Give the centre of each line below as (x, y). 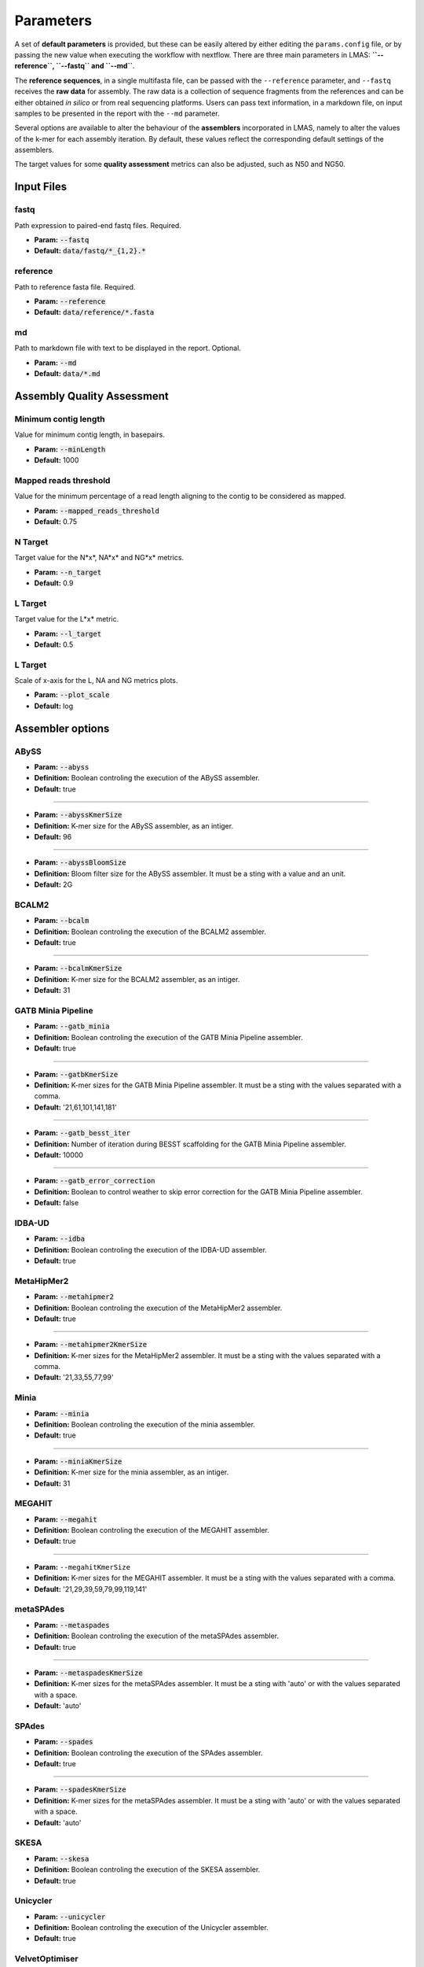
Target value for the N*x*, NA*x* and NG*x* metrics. (99, 558)
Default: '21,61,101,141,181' (75, 1107)
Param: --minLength (70, 449)
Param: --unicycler (70, 1917)
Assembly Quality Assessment (91, 396)
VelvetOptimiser (46, 1959)
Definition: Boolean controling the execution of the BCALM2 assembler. (150, 932)
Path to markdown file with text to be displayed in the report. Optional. (128, 348)
